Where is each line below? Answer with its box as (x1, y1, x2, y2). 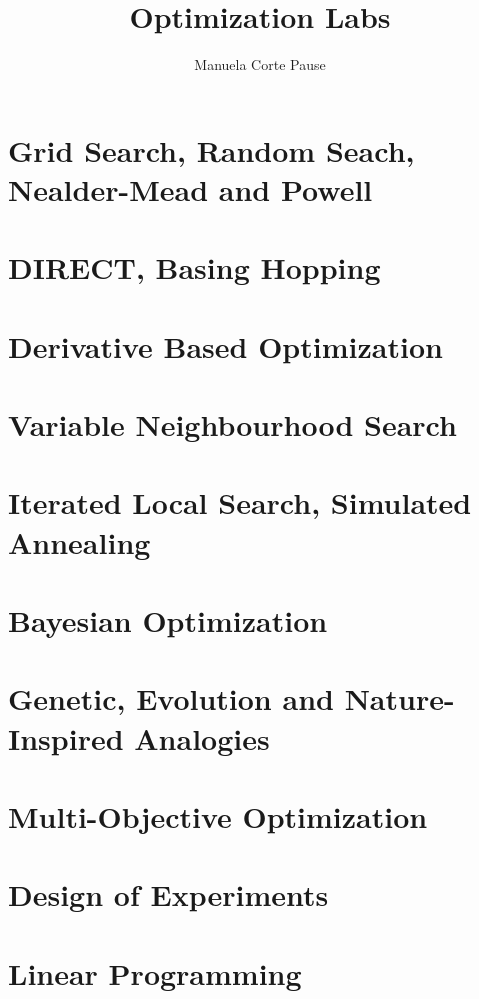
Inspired (8, 717, 124, 758)
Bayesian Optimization (8, 599, 328, 640)
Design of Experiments (8, 874, 329, 915)
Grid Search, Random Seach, (8, 129, 415, 170)
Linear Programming (8, 952, 302, 993)
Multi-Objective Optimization (8, 795, 428, 836)
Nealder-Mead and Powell (8, 168, 373, 209)
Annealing (8, 521, 151, 562)
